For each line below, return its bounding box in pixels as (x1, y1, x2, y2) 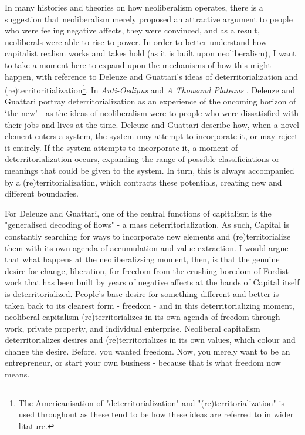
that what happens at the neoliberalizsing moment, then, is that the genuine (5, 253, 280, 265)
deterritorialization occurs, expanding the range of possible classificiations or (5, 153, 280, 165)
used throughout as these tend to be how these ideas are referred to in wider (18, 408, 294, 420)
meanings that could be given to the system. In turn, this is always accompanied (5, 164, 294, 176)
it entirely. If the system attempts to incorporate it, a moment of (5, 141, 238, 153)
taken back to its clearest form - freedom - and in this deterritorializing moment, (5, 299, 294, 311)
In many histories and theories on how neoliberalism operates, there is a (5, 1, 263, 13)
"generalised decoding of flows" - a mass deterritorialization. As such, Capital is (5, 218, 290, 231)
